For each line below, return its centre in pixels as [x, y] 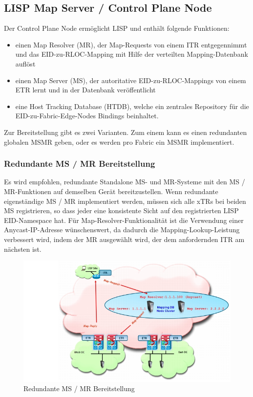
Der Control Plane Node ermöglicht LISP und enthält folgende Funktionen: [117, 28]
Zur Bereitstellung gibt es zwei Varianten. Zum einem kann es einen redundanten [126, 132]
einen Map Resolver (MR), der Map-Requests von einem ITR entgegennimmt [131, 44]
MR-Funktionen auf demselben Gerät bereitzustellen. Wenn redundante [111, 191]
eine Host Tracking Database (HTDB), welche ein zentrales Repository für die [132, 106]
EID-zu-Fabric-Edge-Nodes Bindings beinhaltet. [87, 116]
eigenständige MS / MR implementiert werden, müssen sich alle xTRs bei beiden [125, 201]
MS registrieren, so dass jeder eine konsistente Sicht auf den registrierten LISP [121, 210]
